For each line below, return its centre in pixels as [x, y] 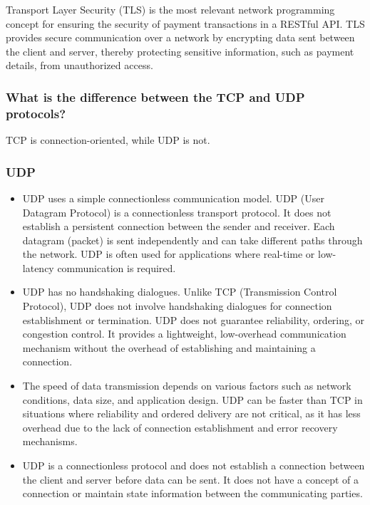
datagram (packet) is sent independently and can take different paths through [192, 240]
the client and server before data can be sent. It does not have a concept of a [191, 479]
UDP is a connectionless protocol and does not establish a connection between [194, 465]
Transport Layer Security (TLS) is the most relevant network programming [170, 9]
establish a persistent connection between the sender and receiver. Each [179, 226]
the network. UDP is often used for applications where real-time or [169, 254]
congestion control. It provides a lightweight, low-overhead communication [184, 334]
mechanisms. [50, 441]
